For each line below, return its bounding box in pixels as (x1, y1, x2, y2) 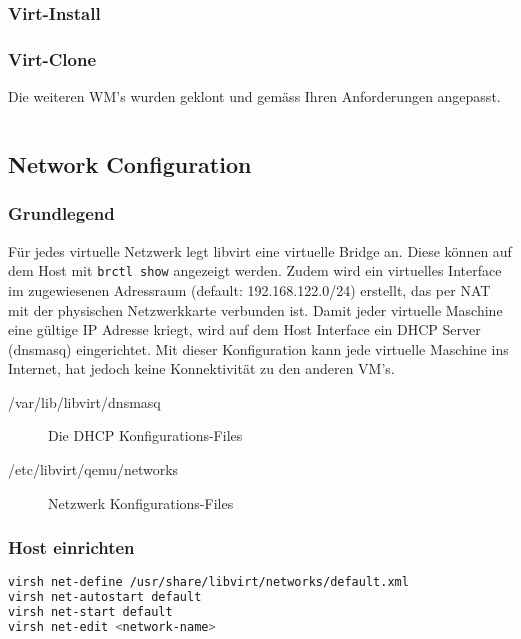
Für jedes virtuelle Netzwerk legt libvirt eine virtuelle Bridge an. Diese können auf (8, 240, 512, 261)
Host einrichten (8, 535, 135, 560)
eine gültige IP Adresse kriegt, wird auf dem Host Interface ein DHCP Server (8, 319, 481, 340)
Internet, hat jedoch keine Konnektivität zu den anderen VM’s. (8, 358, 395, 379)
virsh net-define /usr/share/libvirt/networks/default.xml (8, 575, 409, 590)
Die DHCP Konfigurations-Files (48, 425, 243, 446)
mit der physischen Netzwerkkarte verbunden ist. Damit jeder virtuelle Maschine (8, 299, 503, 320)
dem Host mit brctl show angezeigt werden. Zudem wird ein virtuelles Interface (8, 260, 502, 281)
